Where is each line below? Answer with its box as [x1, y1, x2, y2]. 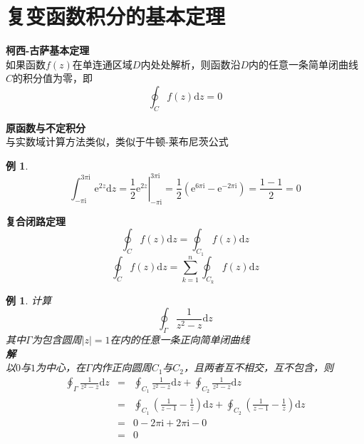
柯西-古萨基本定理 [6, 43, 90, 58]
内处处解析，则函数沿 [140, 56, 241, 71]
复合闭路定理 [6, 213, 66, 228]
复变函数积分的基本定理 [6, 1, 226, 31]
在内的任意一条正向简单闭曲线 [110, 331, 250, 346]
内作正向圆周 [91, 360, 152, 375]
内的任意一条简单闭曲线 [249, 56, 359, 71]
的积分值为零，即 [13, 71, 93, 86]
